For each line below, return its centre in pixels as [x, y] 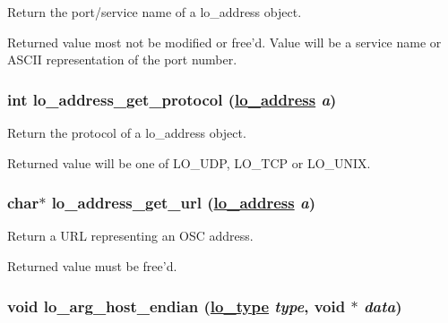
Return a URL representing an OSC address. [130, 236]
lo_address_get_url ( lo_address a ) [183, 203]
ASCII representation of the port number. [122, 59]
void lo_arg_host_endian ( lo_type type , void [177, 306]
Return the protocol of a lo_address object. [127, 132]
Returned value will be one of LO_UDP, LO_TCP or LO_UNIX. [189, 162]
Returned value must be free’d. [92, 266]
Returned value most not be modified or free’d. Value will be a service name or [224, 42]
